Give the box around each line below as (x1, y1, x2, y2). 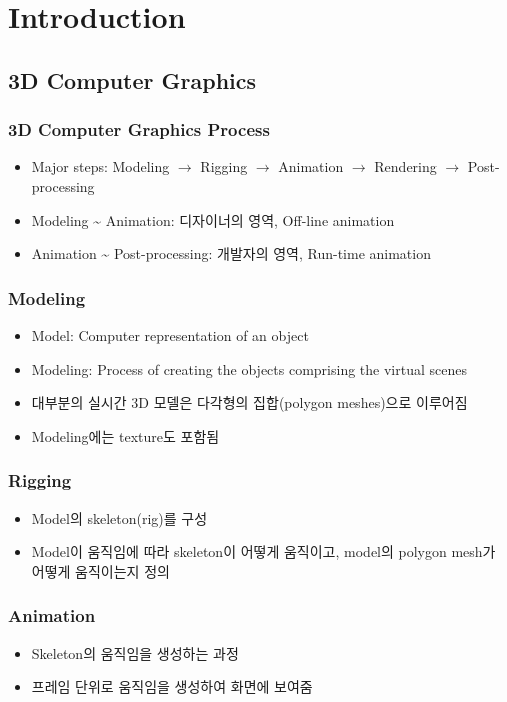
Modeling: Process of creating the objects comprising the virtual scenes (31, 358, 467, 379)
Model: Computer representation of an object (31, 324, 309, 345)
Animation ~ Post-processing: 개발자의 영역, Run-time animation (31, 243, 431, 264)
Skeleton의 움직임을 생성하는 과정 (31, 642, 239, 663)
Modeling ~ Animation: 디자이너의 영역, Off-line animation (31, 209, 395, 230)
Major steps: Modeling (31, 156, 170, 177)
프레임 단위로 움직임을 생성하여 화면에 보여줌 (31, 676, 313, 697)
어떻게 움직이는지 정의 (31, 560, 170, 581)
